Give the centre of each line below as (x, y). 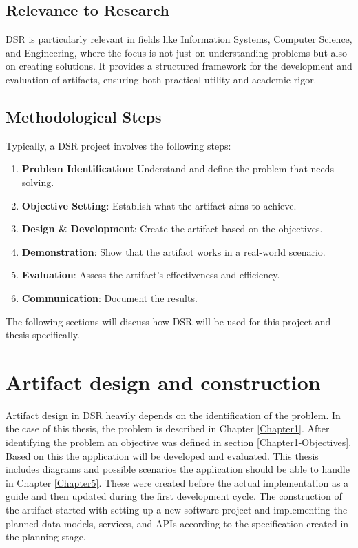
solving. (38, 182)
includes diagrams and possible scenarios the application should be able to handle (178, 469)
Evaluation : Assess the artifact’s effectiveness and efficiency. (151, 275)
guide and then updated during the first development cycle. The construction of (174, 496)
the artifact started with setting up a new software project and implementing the (177, 509)
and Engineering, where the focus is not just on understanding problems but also (176, 52)
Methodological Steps (84, 116)
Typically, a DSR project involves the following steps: (118, 145)
